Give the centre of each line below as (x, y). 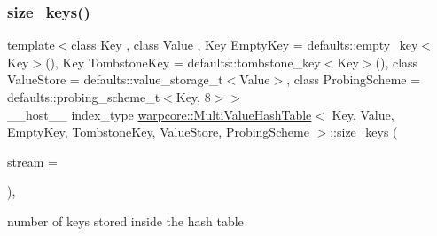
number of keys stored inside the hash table (125, 220)
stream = (32, 161)
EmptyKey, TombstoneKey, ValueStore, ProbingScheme (158, 132)
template (31, 45)
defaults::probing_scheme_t (84, 97)
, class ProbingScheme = (354, 79)
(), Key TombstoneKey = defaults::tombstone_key (183, 62)
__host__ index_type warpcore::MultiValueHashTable (160, 114)
